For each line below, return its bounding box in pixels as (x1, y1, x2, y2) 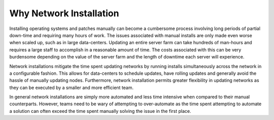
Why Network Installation (9, 8, 119, 19)
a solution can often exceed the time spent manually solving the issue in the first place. (9, 108, 191, 114)
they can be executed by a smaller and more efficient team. (9, 84, 134, 91)
